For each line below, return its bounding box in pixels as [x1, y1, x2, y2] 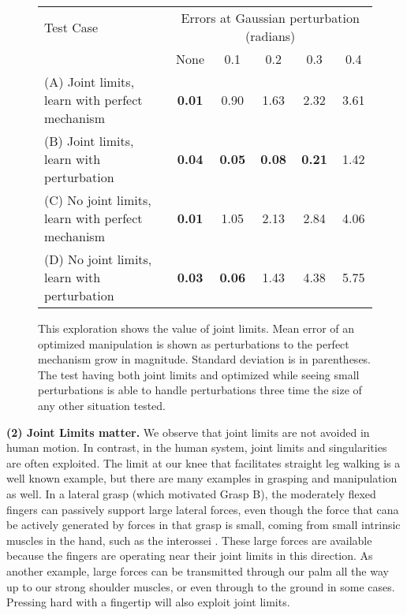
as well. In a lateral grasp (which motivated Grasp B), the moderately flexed [6, 485, 376, 501]
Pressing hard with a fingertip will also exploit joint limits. [6, 594, 290, 610]
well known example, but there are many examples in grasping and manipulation [6, 470, 398, 486]
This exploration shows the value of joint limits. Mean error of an [38, 320, 355, 336]
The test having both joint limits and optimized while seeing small [38, 366, 360, 382]
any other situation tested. [38, 397, 166, 413]
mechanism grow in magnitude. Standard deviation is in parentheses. [38, 351, 372, 367]
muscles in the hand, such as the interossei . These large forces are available [6, 531, 372, 548]
